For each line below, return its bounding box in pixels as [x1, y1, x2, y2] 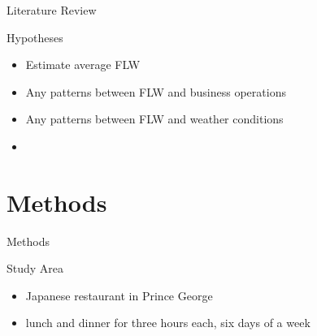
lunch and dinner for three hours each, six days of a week [25, 314, 310, 331]
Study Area [7, 260, 64, 277]
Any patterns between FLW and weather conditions [25, 110, 284, 127]
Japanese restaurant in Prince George [25, 286, 213, 304]
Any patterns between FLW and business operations [25, 83, 286, 100]
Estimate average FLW [25, 56, 141, 73]
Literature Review [7, 2, 97, 18]
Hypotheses [7, 28, 63, 45]
